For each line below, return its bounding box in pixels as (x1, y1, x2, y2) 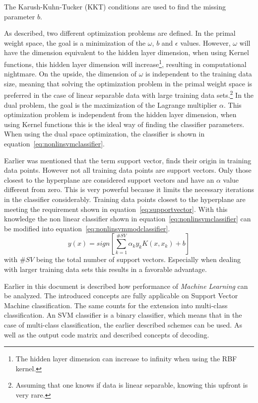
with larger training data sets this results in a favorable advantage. (4, 264, 207, 274)
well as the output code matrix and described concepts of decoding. (4, 329, 209, 339)
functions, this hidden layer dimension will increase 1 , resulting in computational (4, 57, 247, 69)
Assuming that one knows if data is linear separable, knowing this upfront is (15, 380, 248, 390)
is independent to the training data (145, 68, 252, 79)
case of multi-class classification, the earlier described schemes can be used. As (4, 319, 242, 330)
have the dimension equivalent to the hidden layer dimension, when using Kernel (4, 47, 249, 58)
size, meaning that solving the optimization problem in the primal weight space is (4, 78, 253, 88)
